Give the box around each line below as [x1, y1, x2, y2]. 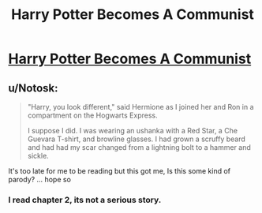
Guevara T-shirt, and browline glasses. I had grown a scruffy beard [27, 134, 246, 144]
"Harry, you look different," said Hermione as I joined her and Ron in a [27, 103, 254, 111]
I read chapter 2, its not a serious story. [8, 194, 162, 205]
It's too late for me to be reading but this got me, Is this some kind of [8, 166, 231, 175]
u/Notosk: [8, 81, 58, 95]
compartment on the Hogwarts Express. [27, 110, 158, 120]
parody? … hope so [8, 175, 71, 184]
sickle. [27, 151, 49, 160]
